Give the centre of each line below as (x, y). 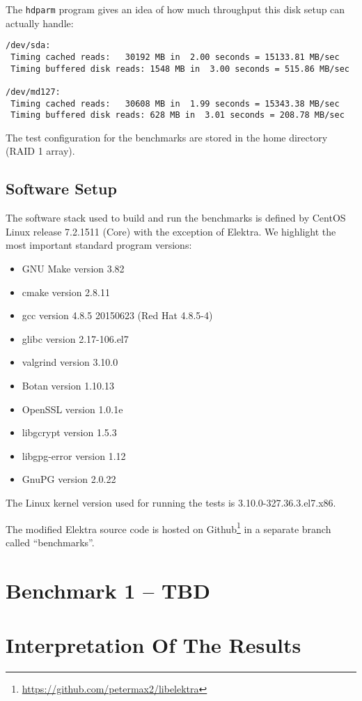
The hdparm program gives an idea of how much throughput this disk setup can (175, 9)
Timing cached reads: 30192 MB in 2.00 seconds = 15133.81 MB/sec (175, 57)
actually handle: (40, 23)
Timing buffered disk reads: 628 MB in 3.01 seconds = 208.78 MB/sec (178, 115)
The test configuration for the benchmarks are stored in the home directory (167, 137)
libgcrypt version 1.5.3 (69, 432)
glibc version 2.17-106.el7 (75, 338)
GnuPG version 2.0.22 (69, 479)
